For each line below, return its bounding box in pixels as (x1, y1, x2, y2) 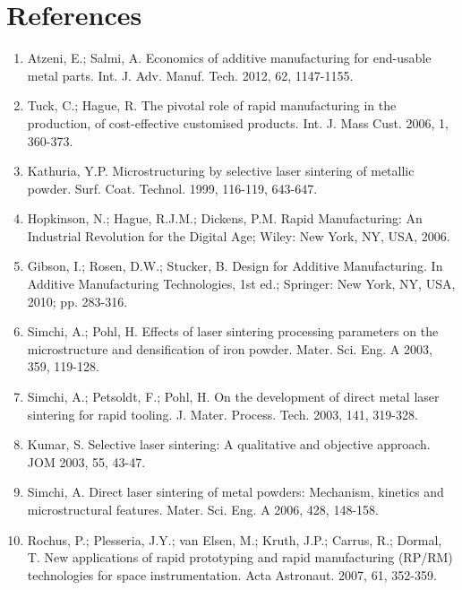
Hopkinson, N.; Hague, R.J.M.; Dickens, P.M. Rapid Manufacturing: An (27, 209, 423, 228)
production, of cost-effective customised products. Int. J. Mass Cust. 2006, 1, (27, 113, 449, 132)
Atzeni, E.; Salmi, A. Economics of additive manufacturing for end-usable (27, 48, 432, 67)
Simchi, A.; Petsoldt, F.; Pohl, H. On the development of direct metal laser (27, 387, 440, 406)
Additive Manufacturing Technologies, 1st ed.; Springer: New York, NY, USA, (27, 274, 456, 293)
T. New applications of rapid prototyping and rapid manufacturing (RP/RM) (27, 548, 453, 567)
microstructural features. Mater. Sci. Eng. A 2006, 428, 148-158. (27, 500, 379, 518)
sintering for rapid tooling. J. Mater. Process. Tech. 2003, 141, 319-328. (27, 404, 418, 423)
